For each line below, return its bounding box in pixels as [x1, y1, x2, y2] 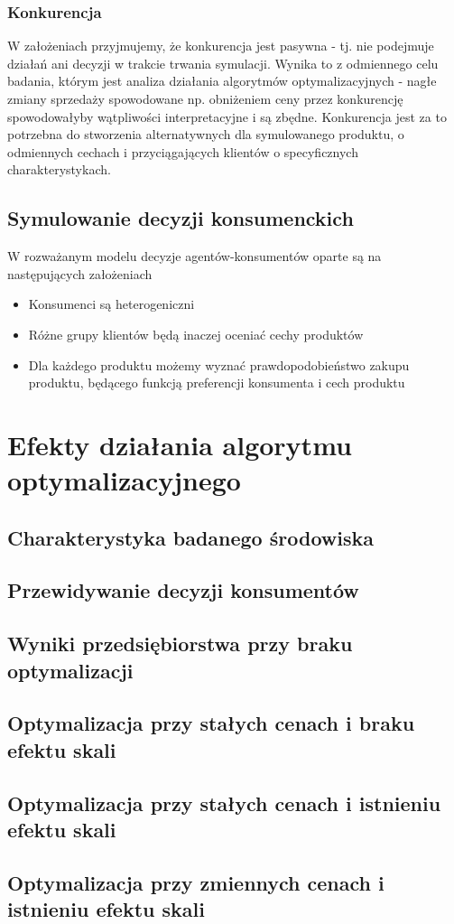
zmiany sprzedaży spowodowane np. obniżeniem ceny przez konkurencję [7, 89, 403, 107]
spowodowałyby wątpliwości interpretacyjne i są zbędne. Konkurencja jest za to [7, 107, 447, 126]
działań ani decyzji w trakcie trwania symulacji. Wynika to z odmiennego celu [7, 53, 439, 72]
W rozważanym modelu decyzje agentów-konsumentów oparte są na [7, 247, 382, 266]
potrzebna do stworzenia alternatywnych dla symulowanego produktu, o [7, 125, 404, 144]
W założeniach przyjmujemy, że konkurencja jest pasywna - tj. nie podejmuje [7, 36, 434, 55]
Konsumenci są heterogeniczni [28, 294, 195, 313]
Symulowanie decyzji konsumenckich [7, 204, 354, 232]
